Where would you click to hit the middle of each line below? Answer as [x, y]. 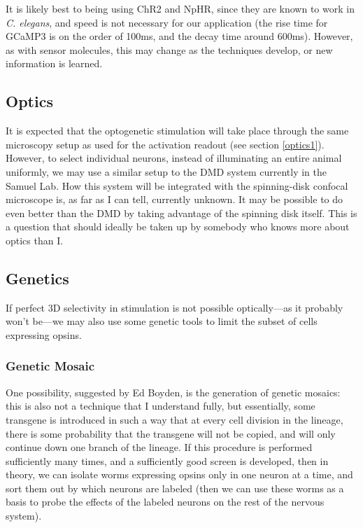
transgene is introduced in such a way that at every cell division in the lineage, [175, 419]
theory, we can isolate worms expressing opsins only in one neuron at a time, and [179, 474]
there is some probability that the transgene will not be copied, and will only [171, 433]
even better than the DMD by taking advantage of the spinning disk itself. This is [181, 213]
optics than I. [35, 240]
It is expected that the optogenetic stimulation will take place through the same [177, 131]
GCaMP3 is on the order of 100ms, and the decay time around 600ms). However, [179, 36]
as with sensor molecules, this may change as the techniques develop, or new [169, 49]
